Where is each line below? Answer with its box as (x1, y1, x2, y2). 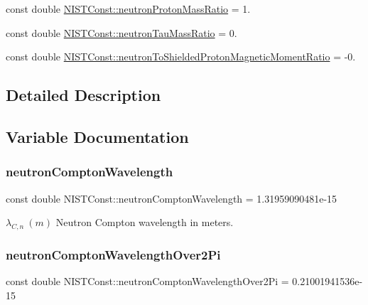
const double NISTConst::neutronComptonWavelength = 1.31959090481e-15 (6, 191, 337, 205)
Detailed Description (6, 84, 161, 106)
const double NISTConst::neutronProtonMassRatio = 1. (6, 1, 251, 16)
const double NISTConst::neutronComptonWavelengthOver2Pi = (6, 274, 289, 289)
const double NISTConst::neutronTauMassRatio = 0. (6, 25, 237, 40)
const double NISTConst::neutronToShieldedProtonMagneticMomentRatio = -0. (6, 49, 356, 64)
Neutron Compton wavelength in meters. (55, 215, 234, 230)
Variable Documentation (6, 125, 189, 147)
